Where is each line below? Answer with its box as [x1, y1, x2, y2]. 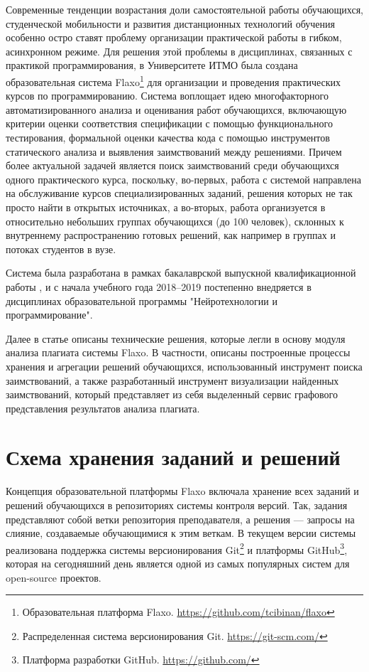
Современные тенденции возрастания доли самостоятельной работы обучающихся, [6, 2, 363, 16]
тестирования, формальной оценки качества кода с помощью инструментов [6, 130, 330, 144]
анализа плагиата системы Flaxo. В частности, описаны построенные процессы [6, 345, 351, 360]
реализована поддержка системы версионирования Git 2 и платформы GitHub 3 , [6, 540, 348, 557]
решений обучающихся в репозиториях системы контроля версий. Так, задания [6, 498, 348, 512]
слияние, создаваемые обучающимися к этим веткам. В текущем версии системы [6, 526, 356, 540]
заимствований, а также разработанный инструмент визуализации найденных [6, 373, 339, 388]
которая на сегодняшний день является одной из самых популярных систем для [6, 556, 350, 571]
